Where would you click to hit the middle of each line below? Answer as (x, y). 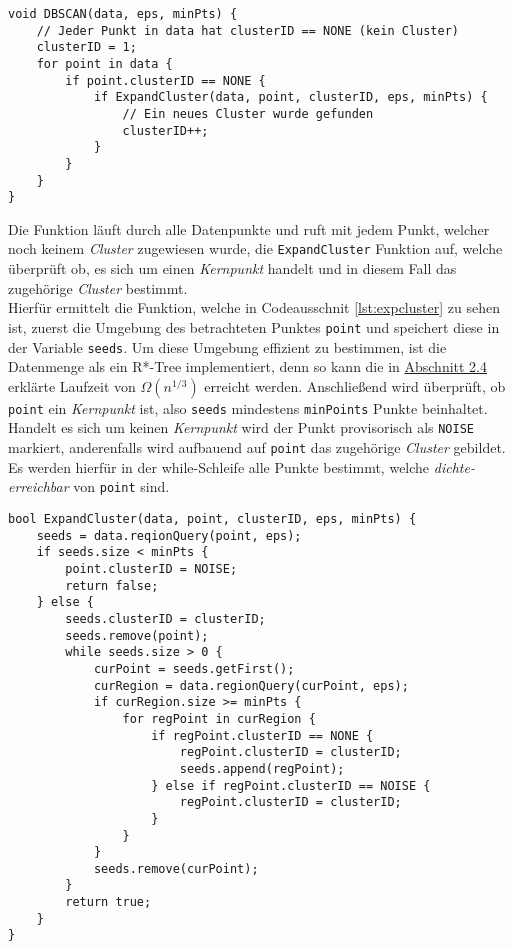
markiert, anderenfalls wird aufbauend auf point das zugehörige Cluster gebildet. (257, 447)
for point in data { (104, 63)
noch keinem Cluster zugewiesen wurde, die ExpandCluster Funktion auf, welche (255, 248)
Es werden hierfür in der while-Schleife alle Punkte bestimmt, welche (219, 466)
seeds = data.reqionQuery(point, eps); (169, 535)
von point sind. (121, 486)
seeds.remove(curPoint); (176, 868)
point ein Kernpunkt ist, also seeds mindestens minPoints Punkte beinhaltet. (248, 407)
